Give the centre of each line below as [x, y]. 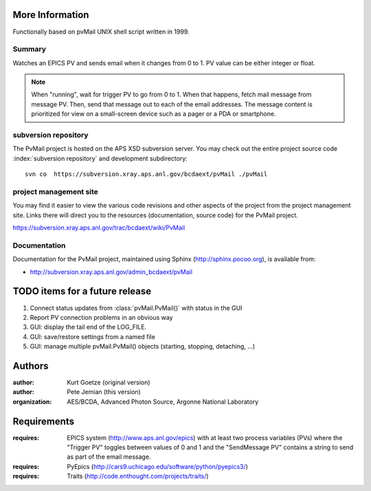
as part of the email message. [109, 457]
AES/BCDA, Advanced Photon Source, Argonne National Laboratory [163, 402]
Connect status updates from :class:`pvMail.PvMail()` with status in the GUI [136, 308]
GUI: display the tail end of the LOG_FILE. [88, 327]
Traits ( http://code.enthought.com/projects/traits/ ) [138, 476]
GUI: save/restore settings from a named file [93, 336]
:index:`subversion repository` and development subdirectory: [100, 158]
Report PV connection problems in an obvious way [101, 317]
